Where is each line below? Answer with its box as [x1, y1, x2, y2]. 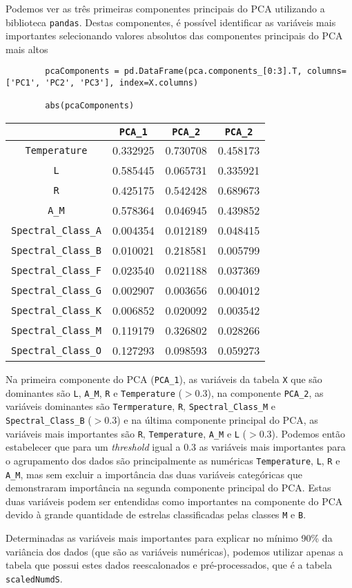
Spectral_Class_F [11, 264, 101, 276]
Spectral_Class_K [11, 304, 101, 316]
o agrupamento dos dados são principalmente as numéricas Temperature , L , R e [6, 453, 340, 467]
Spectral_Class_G [11, 284, 101, 296]
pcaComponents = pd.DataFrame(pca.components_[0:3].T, [45, 66, 302, 77]
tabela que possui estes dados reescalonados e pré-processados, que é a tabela [6, 558, 332, 572]
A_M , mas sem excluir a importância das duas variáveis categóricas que [6, 467, 302, 481]
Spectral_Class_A [11, 224, 101, 236]
